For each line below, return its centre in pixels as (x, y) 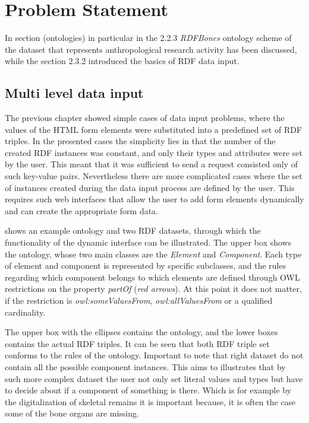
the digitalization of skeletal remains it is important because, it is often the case (150, 401)
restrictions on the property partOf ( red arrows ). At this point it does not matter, (153, 289)
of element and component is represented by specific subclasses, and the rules (146, 265)
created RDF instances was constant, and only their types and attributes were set (154, 152)
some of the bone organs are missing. (72, 413)
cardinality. (25, 312)
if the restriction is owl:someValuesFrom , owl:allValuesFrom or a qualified (139, 300)
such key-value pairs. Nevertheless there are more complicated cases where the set (154, 176)
